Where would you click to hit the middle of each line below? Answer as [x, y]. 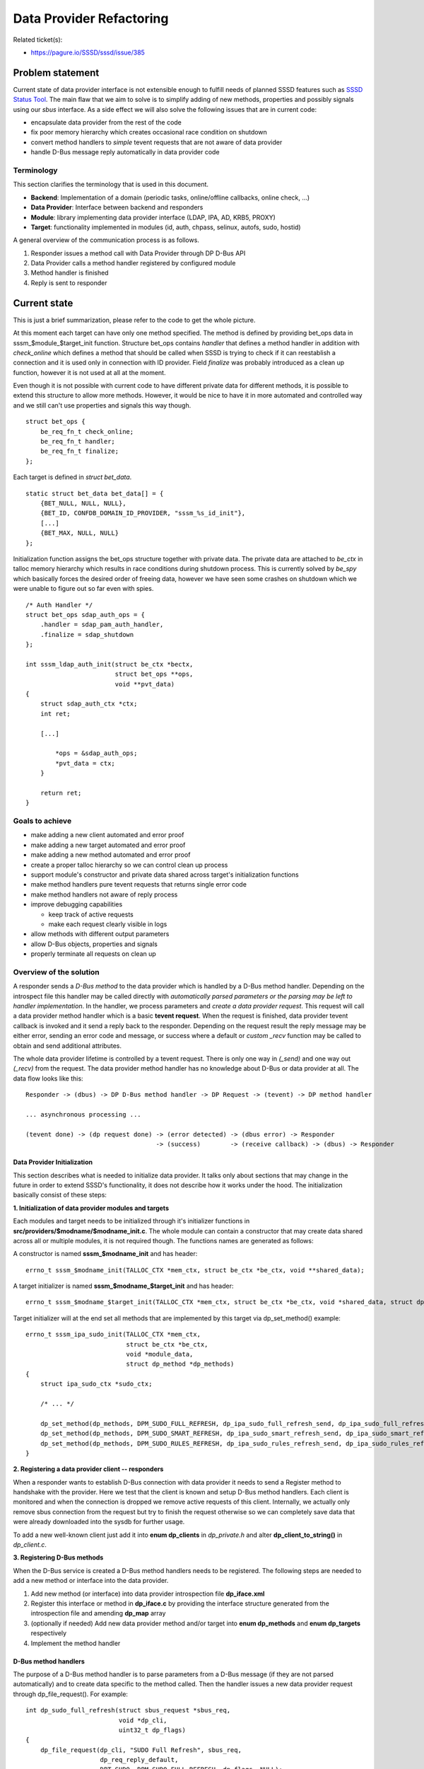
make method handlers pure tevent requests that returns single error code [139, 884]
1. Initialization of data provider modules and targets [91, 1208]
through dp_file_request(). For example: [71, 1694]
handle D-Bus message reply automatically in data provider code [125, 152]
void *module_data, [160, 1354]
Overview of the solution [57, 972]
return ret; [61, 793]
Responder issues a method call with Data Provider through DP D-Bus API [138, 253]
